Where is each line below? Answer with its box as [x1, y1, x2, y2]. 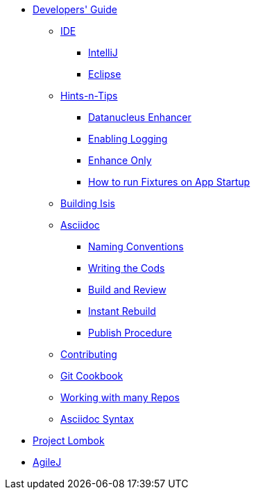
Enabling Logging [88, 133, 168, 145]
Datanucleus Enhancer [88, 111, 191, 123]
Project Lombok [33, 435, 105, 446]
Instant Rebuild [88, 305, 156, 317]
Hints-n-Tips [60, 90, 118, 102]
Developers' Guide [33, 3, 117, 15]
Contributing [60, 348, 117, 360]
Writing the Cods [88, 262, 165, 274]
